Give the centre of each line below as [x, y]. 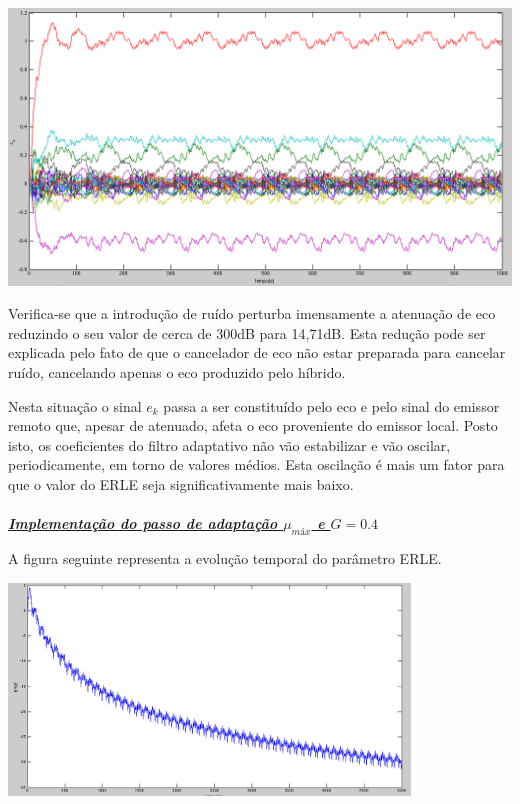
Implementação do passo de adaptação [143, 523]
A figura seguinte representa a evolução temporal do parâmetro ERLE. [225, 557]
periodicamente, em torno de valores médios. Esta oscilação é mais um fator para [256, 464]
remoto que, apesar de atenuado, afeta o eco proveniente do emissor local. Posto [253, 425]
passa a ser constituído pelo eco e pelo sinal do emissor [331, 405]
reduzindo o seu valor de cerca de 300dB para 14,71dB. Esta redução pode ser [247, 332]
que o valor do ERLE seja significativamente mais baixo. [181, 483]
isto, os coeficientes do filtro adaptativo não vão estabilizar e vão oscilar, [229, 444]
